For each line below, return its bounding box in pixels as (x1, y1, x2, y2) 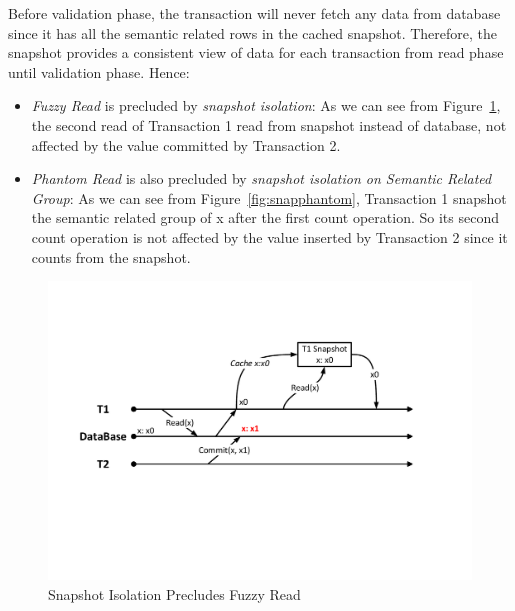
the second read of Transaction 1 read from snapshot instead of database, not (31, 114, 507, 135)
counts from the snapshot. (31, 246, 191, 267)
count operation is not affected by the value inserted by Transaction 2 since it (31, 226, 508, 247)
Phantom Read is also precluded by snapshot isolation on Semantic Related (31, 168, 492, 189)
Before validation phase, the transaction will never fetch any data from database (8, 3, 501, 23)
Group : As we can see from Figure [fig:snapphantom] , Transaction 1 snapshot (31, 187, 507, 208)
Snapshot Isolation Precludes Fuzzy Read (48, 584, 301, 605)
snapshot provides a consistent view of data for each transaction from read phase (8, 42, 504, 63)
